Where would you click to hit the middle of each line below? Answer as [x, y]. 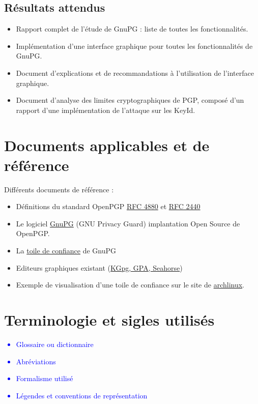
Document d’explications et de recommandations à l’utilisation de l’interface [135, 73]
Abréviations [36, 361]
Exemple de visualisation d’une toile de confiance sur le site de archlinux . [130, 285]
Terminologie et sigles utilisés [109, 320]
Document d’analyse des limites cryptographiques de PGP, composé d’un [130, 100]
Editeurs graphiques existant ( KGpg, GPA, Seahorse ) [99, 267]
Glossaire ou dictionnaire [55, 344]
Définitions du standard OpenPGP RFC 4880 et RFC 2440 [108, 206]
